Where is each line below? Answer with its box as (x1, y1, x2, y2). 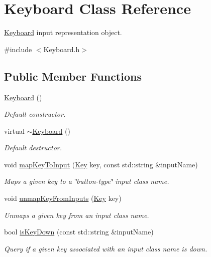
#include (4, 44, 32, 54)
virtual (4, 125, 25, 136)
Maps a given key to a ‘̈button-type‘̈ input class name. (4, 176, 169, 186)
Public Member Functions (4, 68, 142, 84)
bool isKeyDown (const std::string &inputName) (4, 226, 154, 237)
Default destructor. (4, 142, 62, 153)
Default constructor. (4, 109, 66, 119)
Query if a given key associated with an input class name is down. (4, 243, 207, 253)
